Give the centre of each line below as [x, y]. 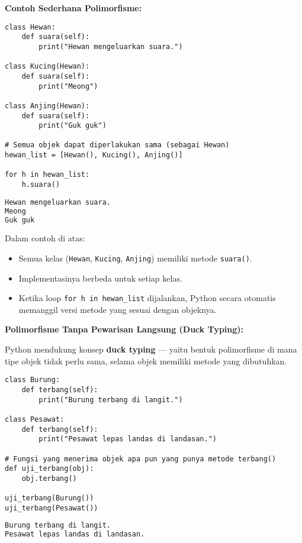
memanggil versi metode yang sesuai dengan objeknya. [118, 309]
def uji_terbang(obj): [49, 469]
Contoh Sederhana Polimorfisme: [73, 8]
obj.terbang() [49, 478]
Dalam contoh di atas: [45, 238]
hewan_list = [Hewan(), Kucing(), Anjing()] [94, 155]
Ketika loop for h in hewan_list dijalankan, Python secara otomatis [147, 298]
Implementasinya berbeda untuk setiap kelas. [100, 278]
